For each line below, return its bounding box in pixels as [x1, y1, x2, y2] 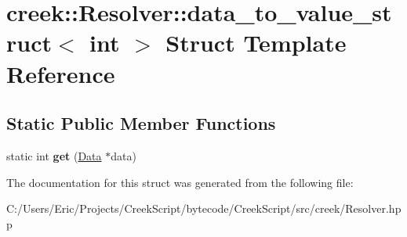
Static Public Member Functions [6, 111, 276, 135]
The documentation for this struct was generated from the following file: [6, 174, 354, 190]
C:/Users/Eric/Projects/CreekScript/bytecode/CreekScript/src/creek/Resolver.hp [6, 200, 402, 217]
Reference [6, 57, 115, 89]
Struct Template [165, 27, 347, 59]
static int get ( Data [6, 147, 102, 163]
